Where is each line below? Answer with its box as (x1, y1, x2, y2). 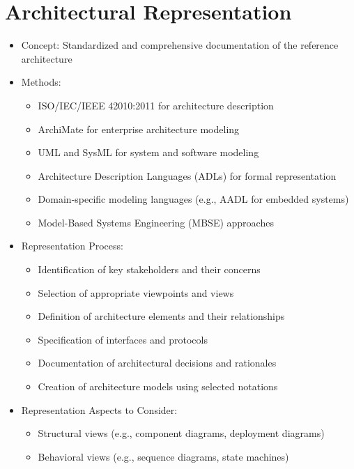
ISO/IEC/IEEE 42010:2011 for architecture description (38, 98, 274, 112)
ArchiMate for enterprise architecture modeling (38, 121, 240, 136)
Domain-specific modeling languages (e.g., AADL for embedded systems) (38, 192, 349, 206)
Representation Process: (21, 238, 123, 253)
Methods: (21, 75, 61, 89)
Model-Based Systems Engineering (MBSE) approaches (38, 215, 274, 229)
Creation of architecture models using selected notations (38, 379, 278, 394)
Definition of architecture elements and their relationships (38, 309, 285, 323)
